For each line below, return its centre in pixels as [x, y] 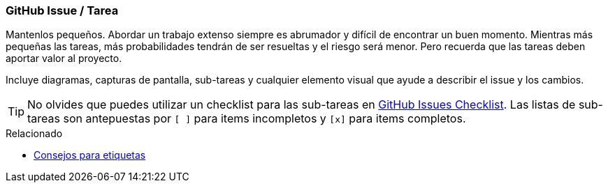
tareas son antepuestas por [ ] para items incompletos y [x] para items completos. [247, 119]
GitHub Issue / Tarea [62, 10]
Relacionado [34, 134]
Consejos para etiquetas [90, 155]
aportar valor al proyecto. [64, 58]
